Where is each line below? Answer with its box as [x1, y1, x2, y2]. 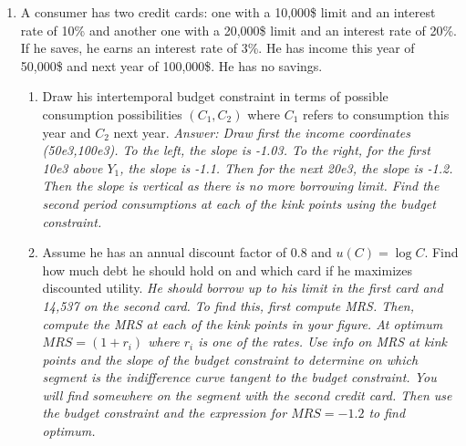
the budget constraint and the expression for [42, 403, 287, 422]
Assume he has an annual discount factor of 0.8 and [42, 243, 332, 262]
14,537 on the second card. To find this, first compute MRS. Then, [42, 296, 415, 315]
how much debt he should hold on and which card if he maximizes [42, 260, 413, 279]
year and [42, 122, 91, 141]
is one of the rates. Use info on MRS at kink [198, 332, 447, 351]
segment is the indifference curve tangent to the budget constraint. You [42, 368, 437, 387]
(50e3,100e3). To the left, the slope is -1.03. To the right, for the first [42, 140, 430, 160]
